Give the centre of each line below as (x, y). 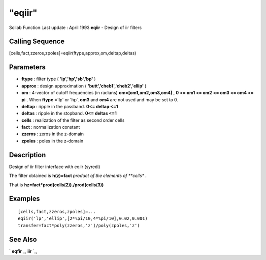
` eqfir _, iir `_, (23, 251)
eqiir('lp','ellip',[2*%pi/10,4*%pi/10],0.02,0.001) (83, 218)
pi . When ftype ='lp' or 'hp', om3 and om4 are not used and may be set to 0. (100, 100)
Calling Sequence (37, 42)
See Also (23, 239)
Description (28, 155)
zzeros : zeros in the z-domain (52, 134)
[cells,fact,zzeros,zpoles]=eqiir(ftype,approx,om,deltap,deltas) (73, 53)
